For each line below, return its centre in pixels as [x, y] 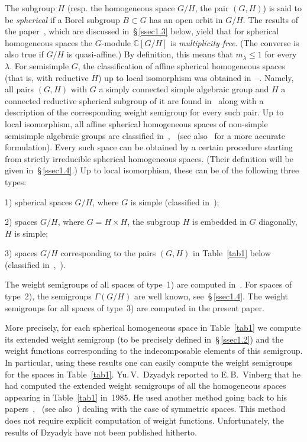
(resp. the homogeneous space [121, 8]
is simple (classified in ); [175, 201]
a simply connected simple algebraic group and [184, 89]
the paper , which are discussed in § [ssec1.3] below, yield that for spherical [142, 31]
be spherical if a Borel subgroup [62, 19]
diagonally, [278, 222]
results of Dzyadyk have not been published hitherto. [101, 432]
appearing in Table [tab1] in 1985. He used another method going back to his [146, 397]
